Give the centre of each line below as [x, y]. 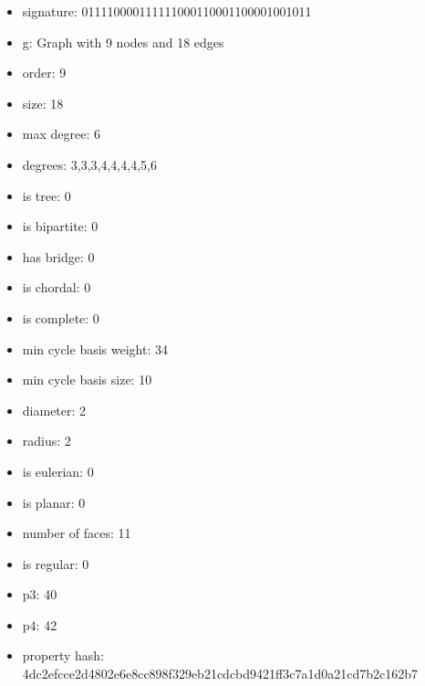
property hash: [63, 655]
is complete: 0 [61, 317]
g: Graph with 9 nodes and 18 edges [123, 42]
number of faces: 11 [77, 533]
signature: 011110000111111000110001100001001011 [167, 11]
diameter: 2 [54, 410]
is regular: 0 [56, 563]
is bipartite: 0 [60, 226]
